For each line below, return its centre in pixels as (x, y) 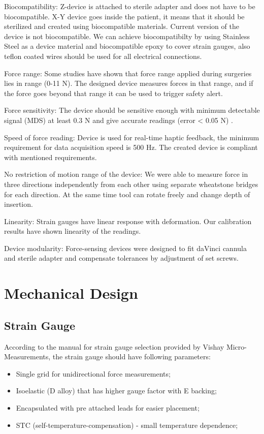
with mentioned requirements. (51, 157)
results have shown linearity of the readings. (73, 231)
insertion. (19, 204)
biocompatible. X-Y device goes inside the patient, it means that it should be (124, 16)
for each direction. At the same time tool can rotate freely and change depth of (127, 194)
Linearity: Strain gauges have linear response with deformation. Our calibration (128, 221)
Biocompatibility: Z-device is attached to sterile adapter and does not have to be (130, 6)
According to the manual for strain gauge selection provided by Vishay (114, 346)
